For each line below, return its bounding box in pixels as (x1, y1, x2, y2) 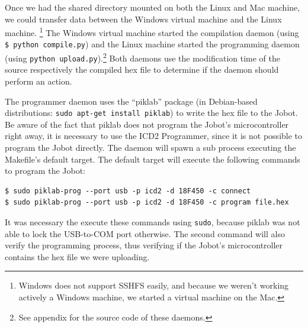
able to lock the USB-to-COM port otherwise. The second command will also (5, 227, 285, 239)
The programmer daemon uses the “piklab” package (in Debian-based (5, 95, 258, 107)
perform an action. (5, 75, 72, 87)
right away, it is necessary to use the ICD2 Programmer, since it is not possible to (5, 129, 303, 142)
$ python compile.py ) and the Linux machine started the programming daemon (5, 38, 300, 50)
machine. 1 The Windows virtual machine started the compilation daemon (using (5, 25, 299, 38)
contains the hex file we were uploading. (5, 250, 150, 263)
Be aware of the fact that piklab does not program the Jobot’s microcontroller (5, 118, 289, 130)
